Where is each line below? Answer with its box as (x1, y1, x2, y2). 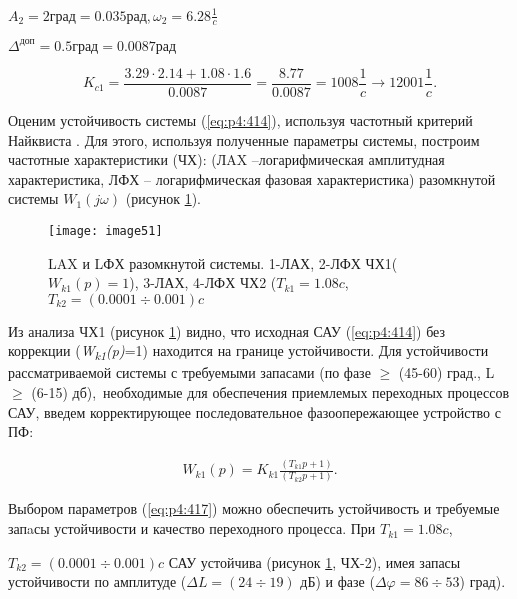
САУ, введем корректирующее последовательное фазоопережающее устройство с (8, 401, 501, 422)
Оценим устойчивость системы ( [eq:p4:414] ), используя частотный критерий (8, 109, 473, 130)
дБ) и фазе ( (300, 571, 375, 592)
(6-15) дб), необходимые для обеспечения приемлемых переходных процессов (31, 382, 510, 403)
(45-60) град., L (398, 362, 495, 383)
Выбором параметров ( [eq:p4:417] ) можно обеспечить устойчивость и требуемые (8, 498, 500, 519)
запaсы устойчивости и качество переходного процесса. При (8, 518, 376, 539)
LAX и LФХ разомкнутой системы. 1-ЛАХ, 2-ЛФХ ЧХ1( (48, 252, 398, 273)
